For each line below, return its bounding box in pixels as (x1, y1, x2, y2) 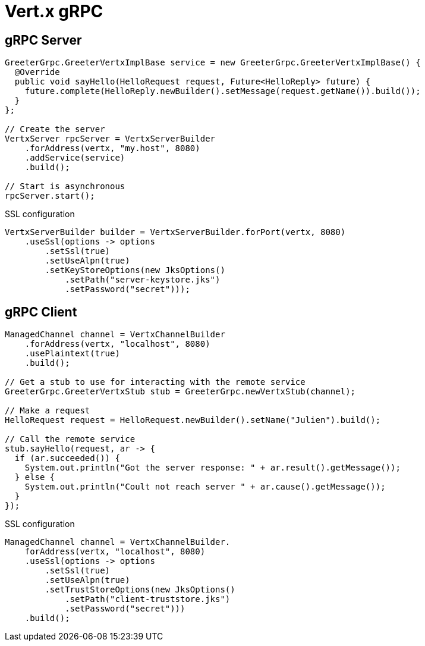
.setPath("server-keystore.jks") (65, 275, 221, 285)
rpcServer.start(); (5, 191, 95, 201)
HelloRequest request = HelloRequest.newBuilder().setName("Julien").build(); (5, 415, 381, 425)
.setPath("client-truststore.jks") (65, 594, 231, 604)
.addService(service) (24, 153, 125, 163)
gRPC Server (5, 32, 82, 48)
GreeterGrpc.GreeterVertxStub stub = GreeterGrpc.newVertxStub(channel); (5, 387, 356, 397)
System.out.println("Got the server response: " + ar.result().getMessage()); (24, 463, 401, 473)
